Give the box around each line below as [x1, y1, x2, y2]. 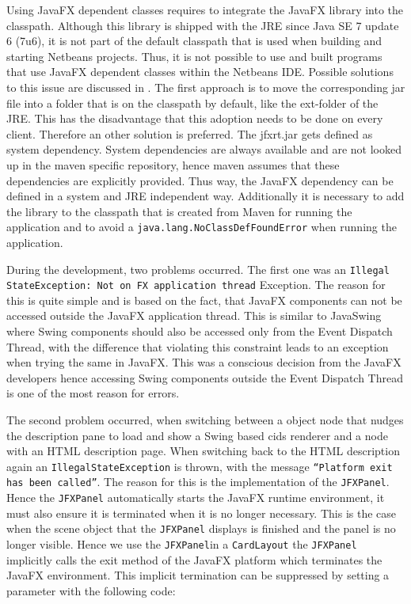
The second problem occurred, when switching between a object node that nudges [6, 412, 404, 428]
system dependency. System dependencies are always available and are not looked [6, 141, 401, 158]
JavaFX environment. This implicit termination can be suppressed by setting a [6, 567, 390, 583]
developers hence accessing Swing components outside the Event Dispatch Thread [6, 369, 404, 386]
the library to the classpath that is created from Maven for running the [6, 203, 352, 219]
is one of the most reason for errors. [6, 385, 180, 401]
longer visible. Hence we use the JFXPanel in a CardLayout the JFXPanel [6, 536, 357, 553]
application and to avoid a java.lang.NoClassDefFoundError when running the [6, 218, 397, 235]
